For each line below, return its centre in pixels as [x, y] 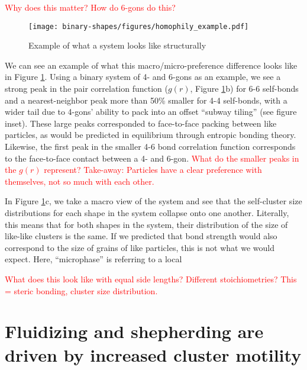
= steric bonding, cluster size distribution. [81, 290]
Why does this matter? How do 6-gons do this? [90, 7]
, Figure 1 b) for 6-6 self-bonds [244, 89]
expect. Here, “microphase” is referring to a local [93, 259]
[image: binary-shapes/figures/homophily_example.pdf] [139, 26]
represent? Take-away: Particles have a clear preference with [153, 170]
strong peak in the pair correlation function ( [86, 89]
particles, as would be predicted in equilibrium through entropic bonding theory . [151, 135]
